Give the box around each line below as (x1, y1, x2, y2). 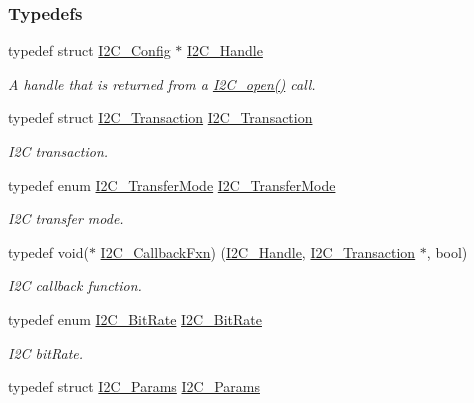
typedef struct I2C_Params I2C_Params (8, 376, 260, 397)
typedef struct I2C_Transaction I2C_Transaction (8, 107, 313, 128)
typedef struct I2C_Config (8, 40, 171, 61)
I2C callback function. (8, 275, 142, 296)
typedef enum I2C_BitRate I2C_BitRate (8, 308, 262, 329)
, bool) (426, 241, 468, 262)
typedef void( (8, 241, 89, 262)
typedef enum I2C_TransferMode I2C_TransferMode (8, 174, 336, 195)
